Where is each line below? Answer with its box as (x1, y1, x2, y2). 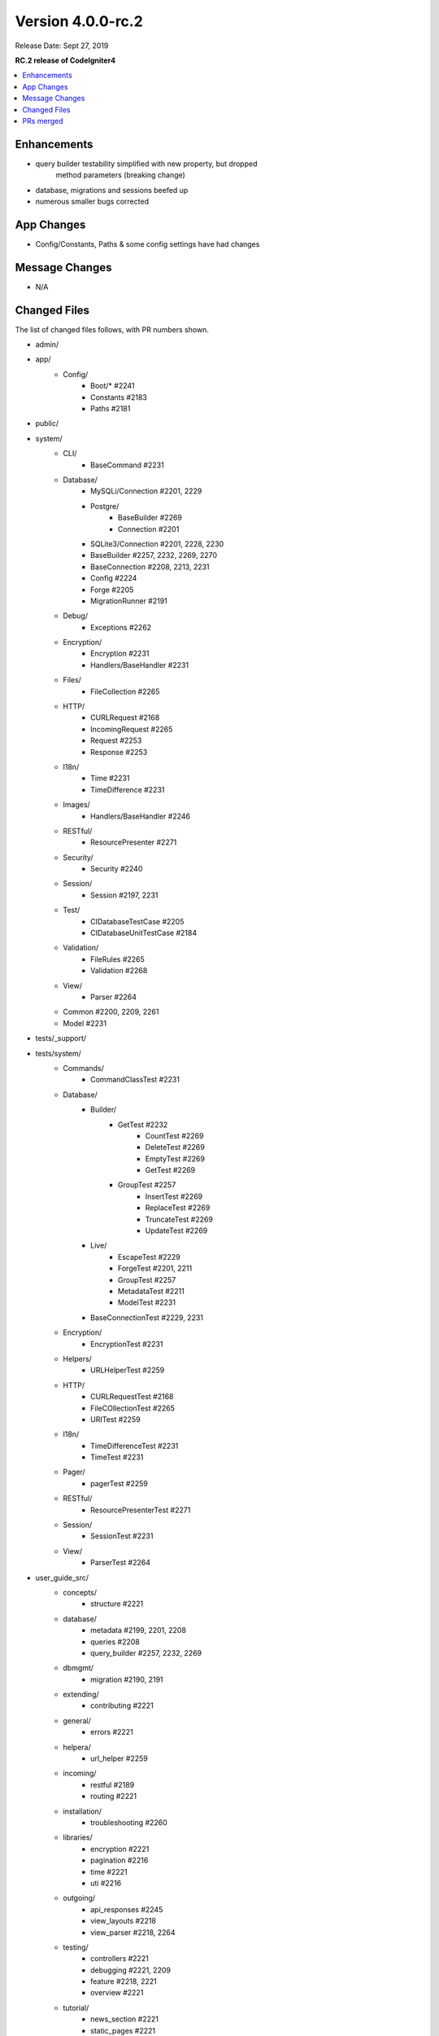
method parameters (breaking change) (55, 170, 186, 180)
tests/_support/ (35, 1033, 87, 1043)
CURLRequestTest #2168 (90, 1392, 174, 1402)
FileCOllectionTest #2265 (90, 1403, 175, 1413)
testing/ (63, 1942, 89, 1952)
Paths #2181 (90, 404, 131, 414)
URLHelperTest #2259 (90, 1365, 165, 1376)
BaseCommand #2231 (90, 460, 164, 470)
